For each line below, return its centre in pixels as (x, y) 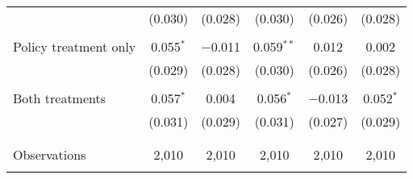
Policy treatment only (75, 46)
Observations (50, 154)
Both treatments (60, 98)
